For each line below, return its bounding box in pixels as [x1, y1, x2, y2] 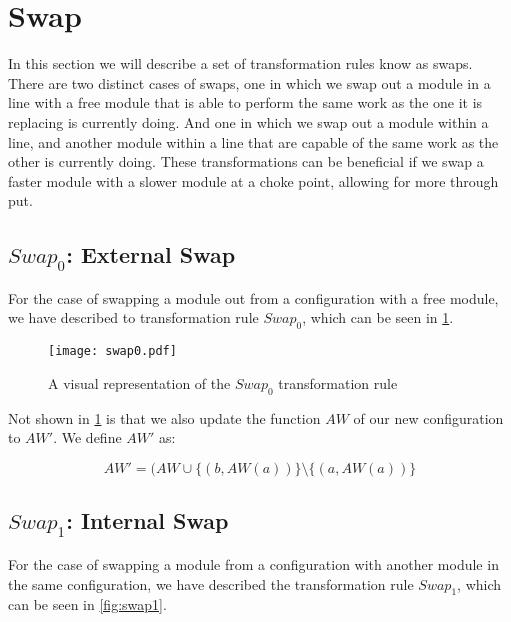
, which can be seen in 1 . [302, 307, 454, 328]
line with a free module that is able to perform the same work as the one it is [8, 92, 483, 113]
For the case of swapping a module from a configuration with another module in [8, 553, 499, 574]
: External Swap [66, 239, 236, 270]
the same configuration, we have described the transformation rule [8, 573, 414, 594]
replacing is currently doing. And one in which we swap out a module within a [8, 111, 489, 132]
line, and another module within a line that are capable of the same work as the [8, 131, 499, 152]
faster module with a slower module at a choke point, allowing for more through [8, 170, 499, 191]
